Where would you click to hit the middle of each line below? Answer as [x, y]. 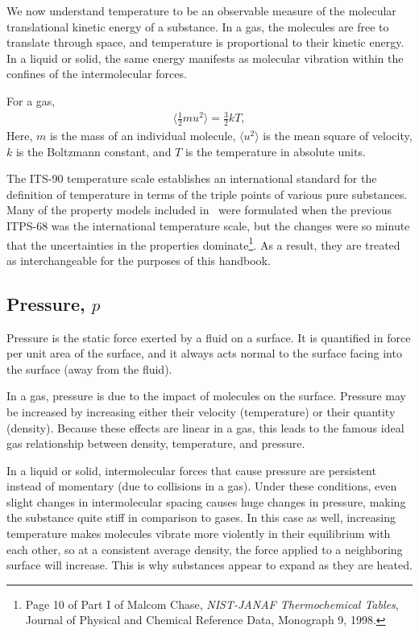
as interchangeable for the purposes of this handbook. [139, 260]
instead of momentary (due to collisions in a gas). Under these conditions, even [202, 486]
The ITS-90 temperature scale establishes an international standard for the [192, 178]
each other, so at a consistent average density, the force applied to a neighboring [205, 549]
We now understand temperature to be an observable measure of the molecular [201, 10]
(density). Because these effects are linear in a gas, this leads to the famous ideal [205, 427]
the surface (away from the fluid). [89, 368]
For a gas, [31, 100]
